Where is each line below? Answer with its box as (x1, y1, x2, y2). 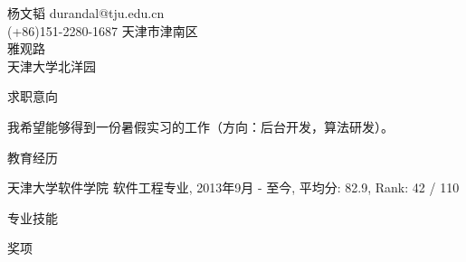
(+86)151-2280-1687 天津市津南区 (7, 21, 198, 40)
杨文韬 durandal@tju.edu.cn (7, 4, 165, 22)
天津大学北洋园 (7, 56, 96, 75)
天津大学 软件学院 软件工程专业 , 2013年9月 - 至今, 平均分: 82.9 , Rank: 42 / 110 (7, 178, 460, 197)
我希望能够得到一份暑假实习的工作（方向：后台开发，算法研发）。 (7, 117, 394, 136)
